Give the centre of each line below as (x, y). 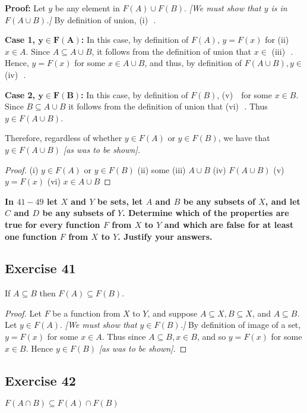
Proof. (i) (22, 169)
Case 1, (20, 40)
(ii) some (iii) (162, 169)
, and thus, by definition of (193, 63)
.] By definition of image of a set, (240, 325)
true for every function (53, 224)
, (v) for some (244, 94)
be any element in (87, 8)
